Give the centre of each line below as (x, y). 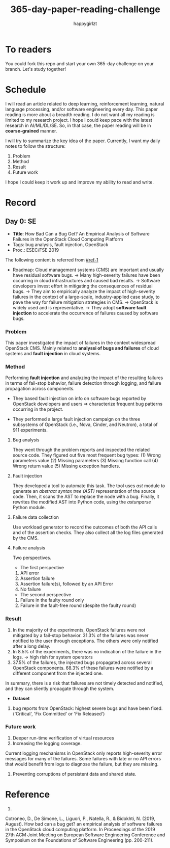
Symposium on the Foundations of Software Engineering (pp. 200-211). (79, 840)
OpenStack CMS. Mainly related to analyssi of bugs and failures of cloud (82, 348)
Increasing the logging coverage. (47, 743)
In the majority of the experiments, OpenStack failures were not (79, 630)
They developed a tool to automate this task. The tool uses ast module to (89, 486)
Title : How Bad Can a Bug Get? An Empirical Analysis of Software (81, 233)
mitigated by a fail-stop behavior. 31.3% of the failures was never (80, 635)
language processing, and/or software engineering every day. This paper (82, 109)
